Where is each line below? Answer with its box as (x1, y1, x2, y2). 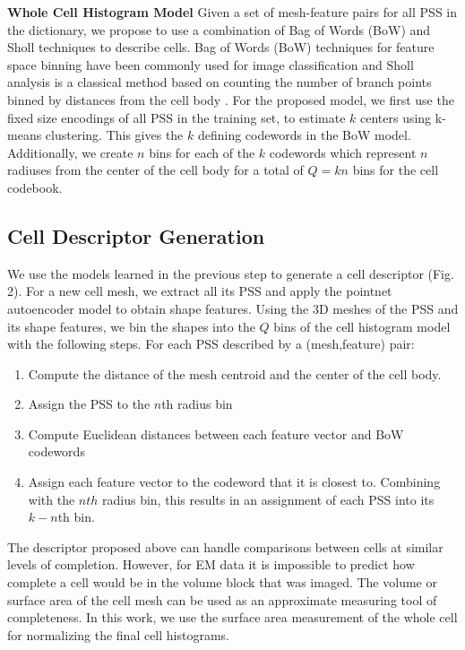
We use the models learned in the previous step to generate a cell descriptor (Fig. (7, 264, 454, 282)
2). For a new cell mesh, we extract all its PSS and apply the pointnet (7, 282, 392, 300)
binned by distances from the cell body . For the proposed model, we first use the (7, 90, 454, 108)
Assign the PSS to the (28, 394, 151, 413)
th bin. (57, 507, 95, 526)
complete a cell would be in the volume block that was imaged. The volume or (7, 573, 437, 592)
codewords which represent (269, 143, 417, 161)
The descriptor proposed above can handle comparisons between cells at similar (7, 537, 443, 556)
